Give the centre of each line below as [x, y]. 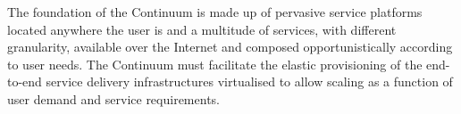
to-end [25, 81]
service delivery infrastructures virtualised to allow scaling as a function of [249, 81]
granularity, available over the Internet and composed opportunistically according [230, 47]
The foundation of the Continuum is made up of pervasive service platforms [215, 12]
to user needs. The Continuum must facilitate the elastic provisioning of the [215, 64]
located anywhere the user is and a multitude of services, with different [202, 29]
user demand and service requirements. [113, 98]
